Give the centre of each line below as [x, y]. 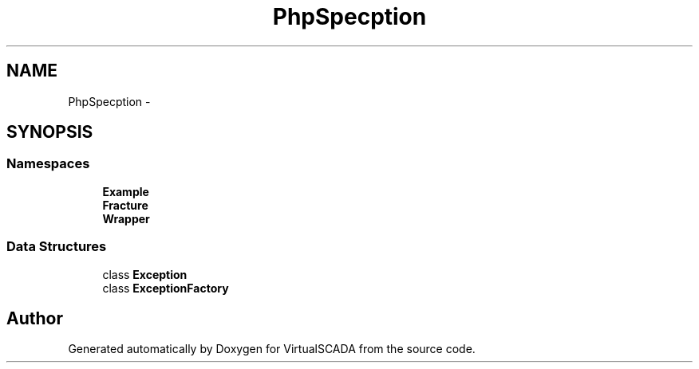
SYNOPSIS [50, 132]
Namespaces [48, 164]
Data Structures [57, 247]
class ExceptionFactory [166, 288]
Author [35, 318]
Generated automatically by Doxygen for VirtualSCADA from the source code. [272, 349]
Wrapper [126, 218]
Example [126, 191]
